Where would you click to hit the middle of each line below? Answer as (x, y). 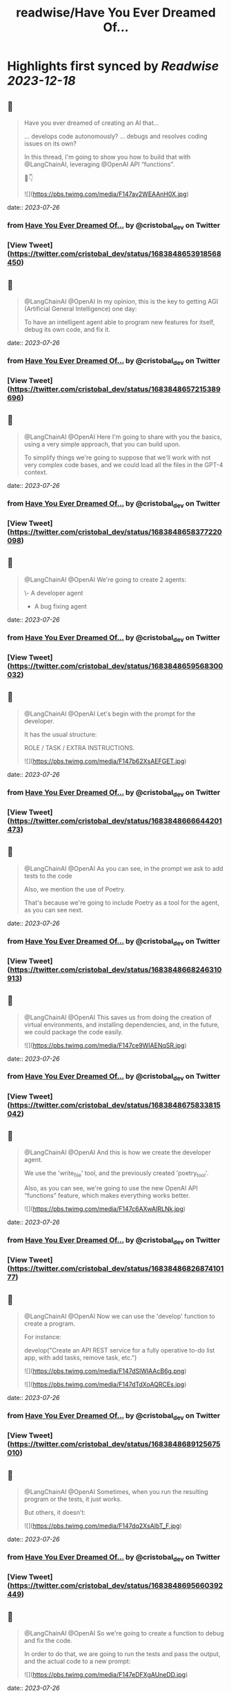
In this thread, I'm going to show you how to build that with (107, 157)
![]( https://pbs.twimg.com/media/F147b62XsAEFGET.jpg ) (105, 761)
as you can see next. (53, 909)
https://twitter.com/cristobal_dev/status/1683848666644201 (116, 820)
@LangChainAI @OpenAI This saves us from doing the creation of (118, 1017)
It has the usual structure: (60, 734)
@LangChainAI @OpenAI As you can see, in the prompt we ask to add (123, 868)
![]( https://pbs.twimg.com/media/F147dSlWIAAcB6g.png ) (105, 1371)
